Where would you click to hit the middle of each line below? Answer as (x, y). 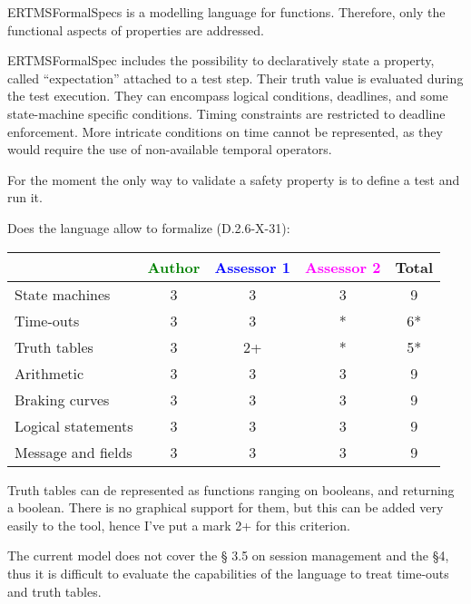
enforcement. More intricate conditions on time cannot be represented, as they (225, 131)
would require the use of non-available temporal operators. (170, 149)
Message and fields (74, 452)
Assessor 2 (343, 267)
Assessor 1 (252, 267)
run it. (25, 197)
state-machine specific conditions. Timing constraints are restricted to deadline (226, 113)
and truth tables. (54, 591)
